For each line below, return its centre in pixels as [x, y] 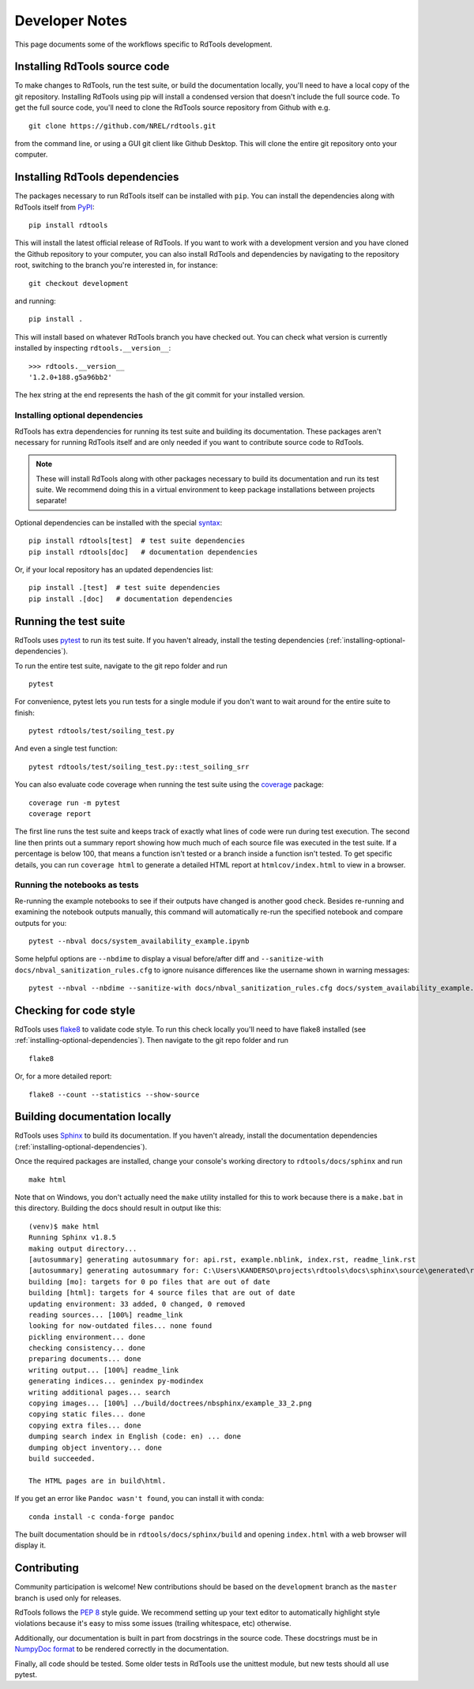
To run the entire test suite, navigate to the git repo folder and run [121, 666]
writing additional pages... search [100, 1392]
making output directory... [83, 1249]
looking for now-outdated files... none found [120, 1326]
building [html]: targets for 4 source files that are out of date [162, 1293]
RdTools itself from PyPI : [55, 207]
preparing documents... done [85, 1359]
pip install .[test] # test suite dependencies [124, 588]
